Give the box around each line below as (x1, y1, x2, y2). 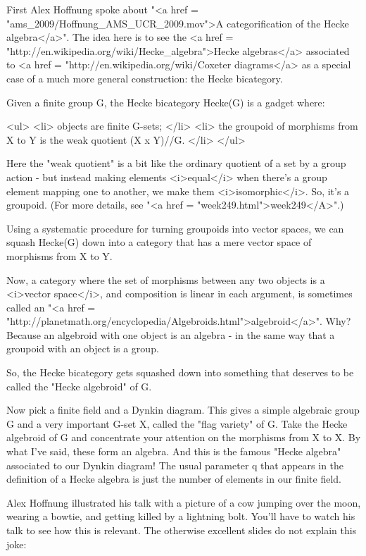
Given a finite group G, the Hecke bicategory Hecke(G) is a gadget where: (6, 94, 325, 109)
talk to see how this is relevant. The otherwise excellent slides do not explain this (6, 523, 357, 537)
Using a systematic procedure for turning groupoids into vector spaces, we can (6, 221, 344, 235)
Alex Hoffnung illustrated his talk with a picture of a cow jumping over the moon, (6, 495, 361, 509)
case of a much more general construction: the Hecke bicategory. (6, 70, 283, 85)
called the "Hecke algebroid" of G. (6, 378, 152, 393)
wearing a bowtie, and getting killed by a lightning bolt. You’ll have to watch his (6, 509, 355, 524)
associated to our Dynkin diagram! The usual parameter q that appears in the (6, 457, 344, 472)
